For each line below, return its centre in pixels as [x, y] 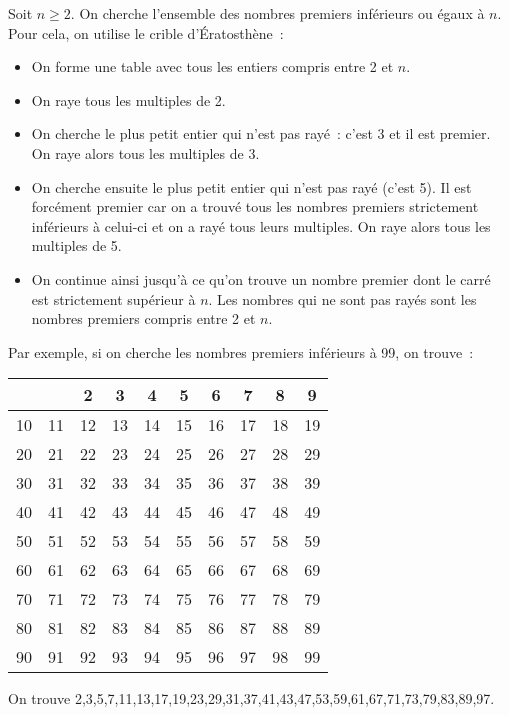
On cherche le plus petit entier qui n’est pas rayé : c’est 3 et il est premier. [261, 133]
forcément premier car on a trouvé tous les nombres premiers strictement [255, 206]
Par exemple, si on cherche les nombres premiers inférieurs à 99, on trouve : [241, 351]
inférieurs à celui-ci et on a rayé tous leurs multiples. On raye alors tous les [261, 225]
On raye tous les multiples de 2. [128, 99]
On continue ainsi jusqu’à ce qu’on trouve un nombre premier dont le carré [261, 278]
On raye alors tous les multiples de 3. [145, 152]
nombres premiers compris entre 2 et [143, 318]
